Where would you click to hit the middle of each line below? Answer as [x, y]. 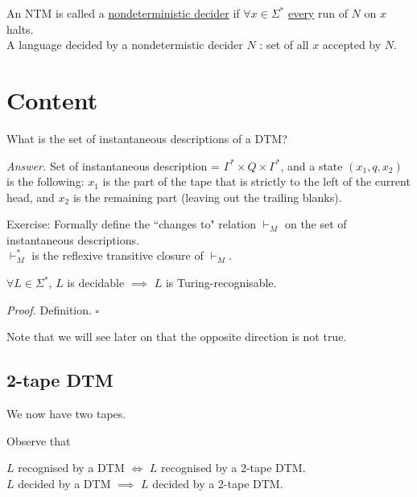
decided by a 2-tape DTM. [218, 483]
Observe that [39, 440]
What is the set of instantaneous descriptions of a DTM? [147, 138]
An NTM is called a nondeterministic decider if [123, 13]
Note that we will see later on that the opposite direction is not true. [177, 337]
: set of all [284, 45]
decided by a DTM [64, 483]
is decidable [96, 283]
